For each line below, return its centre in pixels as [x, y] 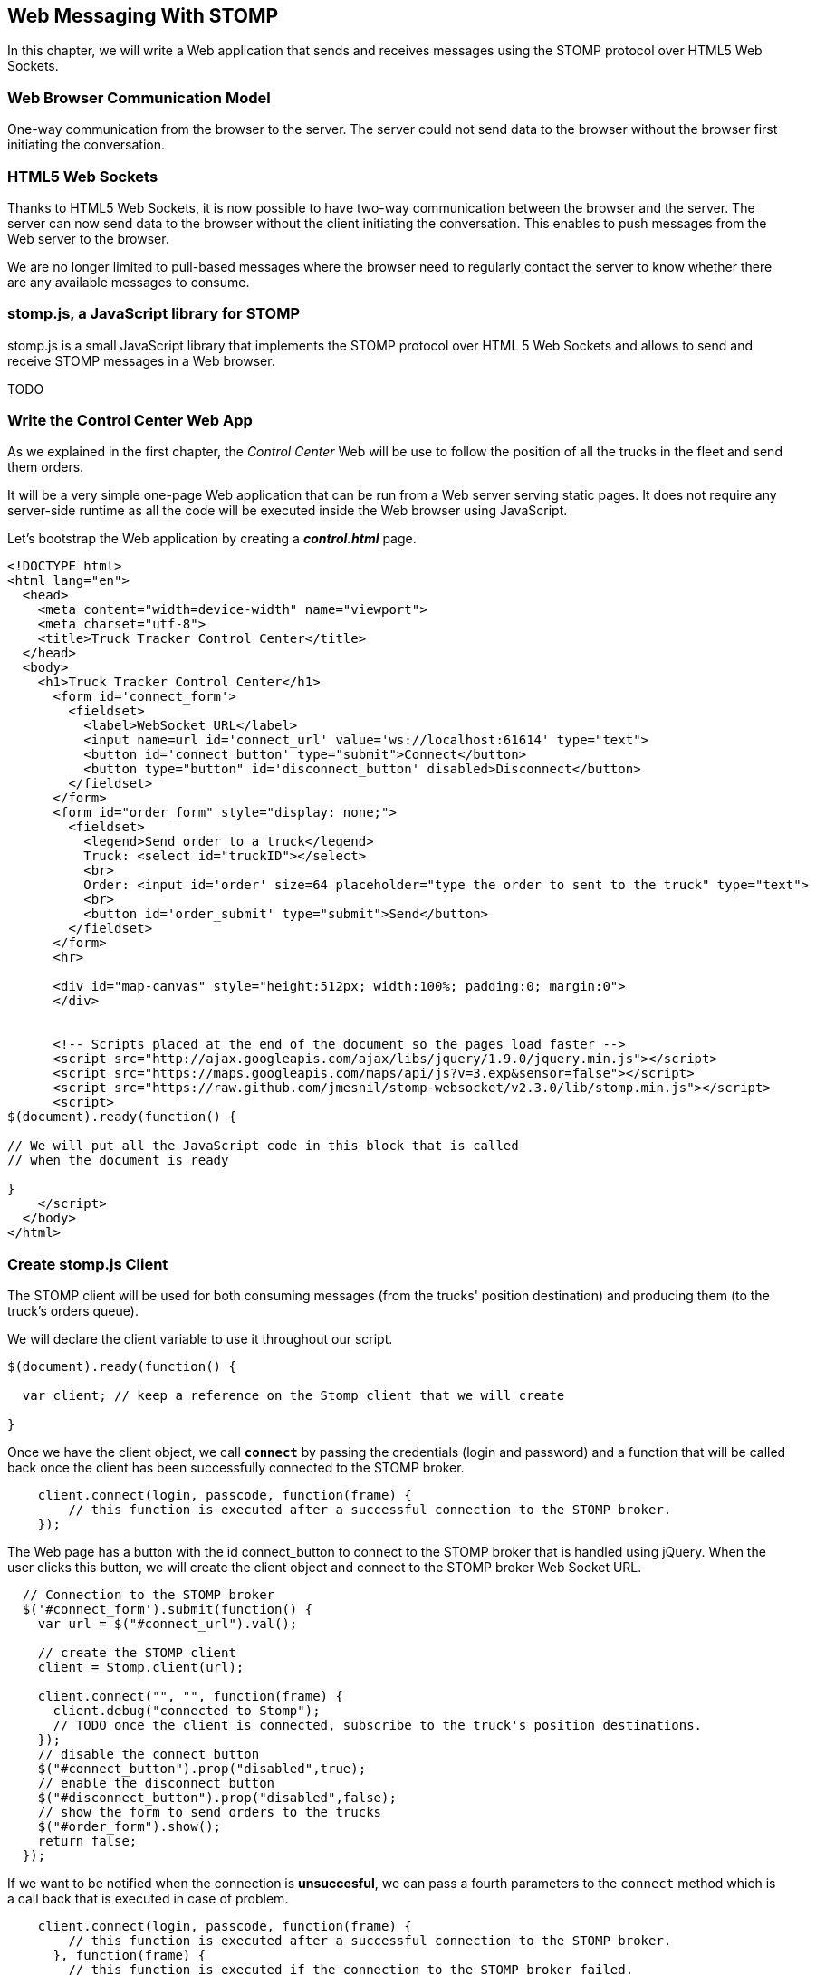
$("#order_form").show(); [130, 1827]
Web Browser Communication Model [139, 97]
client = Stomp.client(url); [141, 1668]
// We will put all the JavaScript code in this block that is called [263, 1146]
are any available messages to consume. [129, 282]
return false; [87, 1841]
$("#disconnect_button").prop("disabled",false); [217, 1798]
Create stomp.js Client [88, 1264]
